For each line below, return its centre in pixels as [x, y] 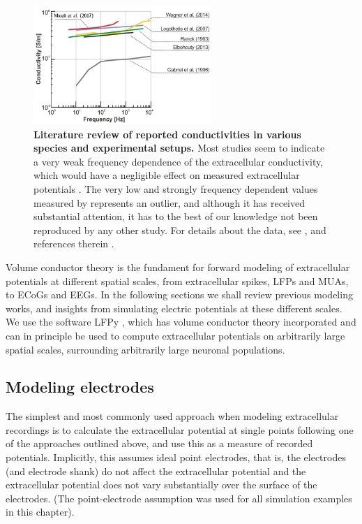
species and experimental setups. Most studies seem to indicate [179, 148]
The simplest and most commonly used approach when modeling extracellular [172, 416]
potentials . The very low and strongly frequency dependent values [176, 188]
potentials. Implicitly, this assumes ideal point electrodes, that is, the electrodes [176, 457]
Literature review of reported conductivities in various [167, 134]
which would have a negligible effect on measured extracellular [167, 175]
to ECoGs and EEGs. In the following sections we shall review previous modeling [179, 294]
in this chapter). [40, 512]
